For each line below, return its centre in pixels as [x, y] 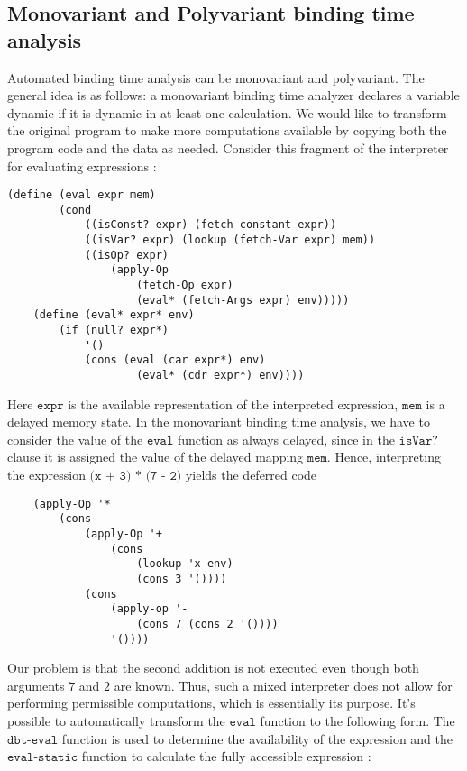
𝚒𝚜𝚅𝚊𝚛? [418, 441]
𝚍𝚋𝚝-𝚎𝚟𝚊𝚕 [33, 740]
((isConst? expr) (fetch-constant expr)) [211, 225]
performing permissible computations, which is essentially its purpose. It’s [211, 703]
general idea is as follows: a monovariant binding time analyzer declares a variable [233, 95]
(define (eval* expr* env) [114, 315]
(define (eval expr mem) [82, 195]
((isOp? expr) [126, 255]
